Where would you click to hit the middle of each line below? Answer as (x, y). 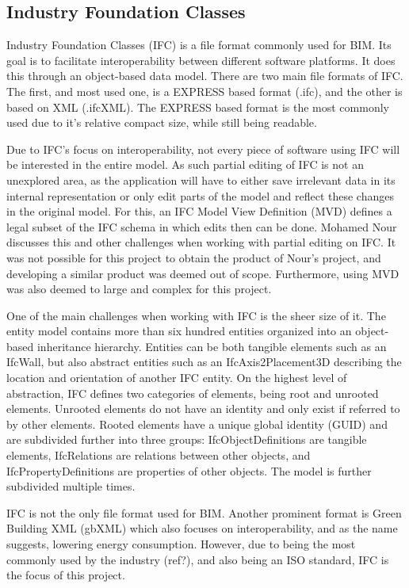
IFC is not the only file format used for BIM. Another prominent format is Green (204, 512)
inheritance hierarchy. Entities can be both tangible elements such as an (212, 346)
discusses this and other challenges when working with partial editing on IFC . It (201, 242)
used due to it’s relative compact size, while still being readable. (162, 122)
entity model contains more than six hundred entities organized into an (179, 331)
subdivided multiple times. (71, 486)
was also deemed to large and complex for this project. (139, 289)
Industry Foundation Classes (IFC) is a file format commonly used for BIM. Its (199, 45)
